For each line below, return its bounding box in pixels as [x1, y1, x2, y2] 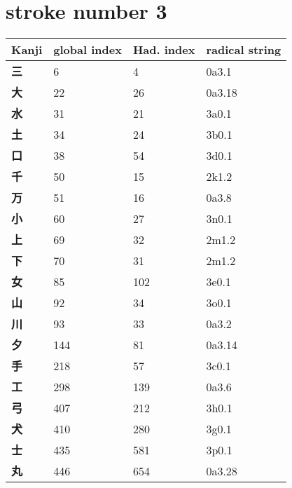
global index [53, 41, 122, 58]
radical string [206, 41, 281, 58]
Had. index [132, 41, 195, 58]
